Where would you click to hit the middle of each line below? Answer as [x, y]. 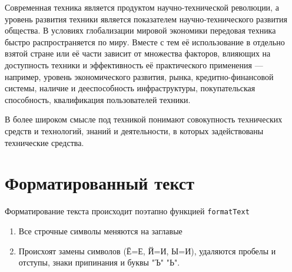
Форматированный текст [100, 183]
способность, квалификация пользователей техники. [98, 99]
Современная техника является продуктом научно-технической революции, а [142, 7]
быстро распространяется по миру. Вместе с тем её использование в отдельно [145, 42]
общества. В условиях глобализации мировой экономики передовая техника [140, 30]
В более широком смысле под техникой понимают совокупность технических [144, 119]
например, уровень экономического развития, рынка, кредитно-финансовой [139, 76]
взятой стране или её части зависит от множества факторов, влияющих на [138, 53]
